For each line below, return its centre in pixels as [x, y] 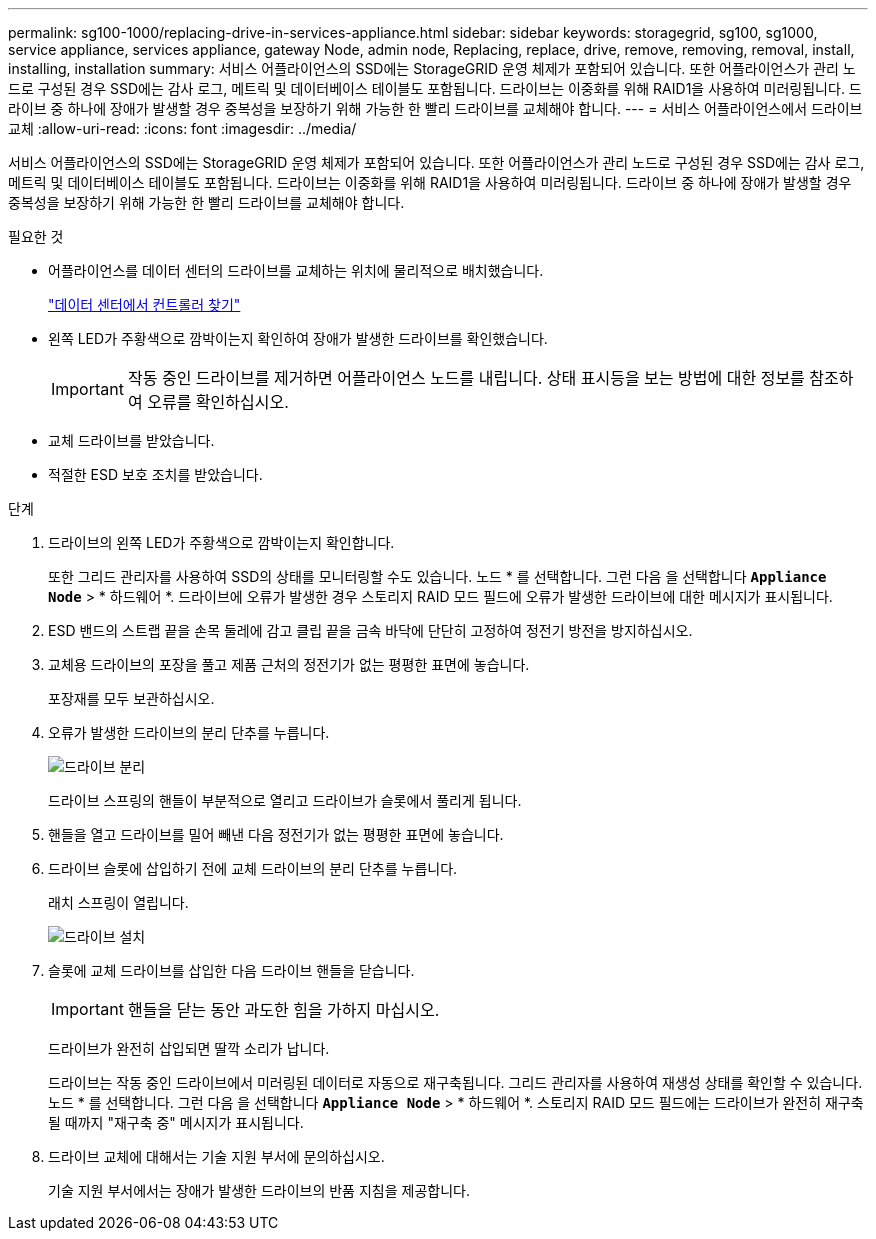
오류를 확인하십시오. [218, 402]
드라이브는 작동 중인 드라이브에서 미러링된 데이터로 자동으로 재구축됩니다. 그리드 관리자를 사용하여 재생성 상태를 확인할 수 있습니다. [455, 1082]
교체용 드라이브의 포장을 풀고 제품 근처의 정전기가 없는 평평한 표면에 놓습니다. [289, 664]
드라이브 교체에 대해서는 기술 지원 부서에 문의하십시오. [216, 1156]
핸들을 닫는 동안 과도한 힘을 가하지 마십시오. [283, 1010]
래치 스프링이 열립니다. [118, 902]
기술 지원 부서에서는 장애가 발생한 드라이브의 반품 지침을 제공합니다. [259, 1190]
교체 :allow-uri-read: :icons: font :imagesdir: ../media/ [182, 128]
